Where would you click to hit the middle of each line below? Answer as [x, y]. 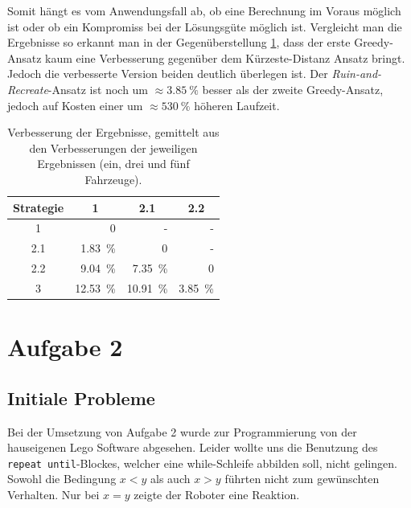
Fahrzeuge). [113, 179]
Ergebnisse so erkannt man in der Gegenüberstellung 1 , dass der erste [179, 42]
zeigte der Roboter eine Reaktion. [217, 495]
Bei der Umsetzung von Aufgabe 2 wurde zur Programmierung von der [182, 431]
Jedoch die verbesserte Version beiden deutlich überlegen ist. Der [168, 74]
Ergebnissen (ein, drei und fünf [113, 164]
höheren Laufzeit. [237, 105]
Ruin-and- [357, 74]
